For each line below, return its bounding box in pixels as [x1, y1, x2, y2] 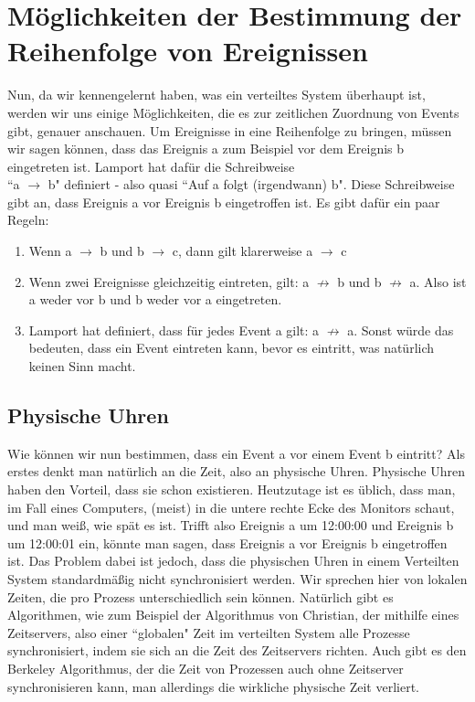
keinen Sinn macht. [28, 356, 136, 376]
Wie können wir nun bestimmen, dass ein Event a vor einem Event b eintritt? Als [7, 443, 465, 463]
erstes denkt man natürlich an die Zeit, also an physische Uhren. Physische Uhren [7, 462, 465, 481]
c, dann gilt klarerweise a [172, 241, 313, 261]
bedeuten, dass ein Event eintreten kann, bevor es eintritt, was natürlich [28, 338, 435, 357]
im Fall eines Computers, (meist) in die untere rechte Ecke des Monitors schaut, [7, 497, 455, 516]
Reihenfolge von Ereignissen [7, 32, 368, 69]
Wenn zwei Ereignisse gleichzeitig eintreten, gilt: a [28, 271, 310, 291]
